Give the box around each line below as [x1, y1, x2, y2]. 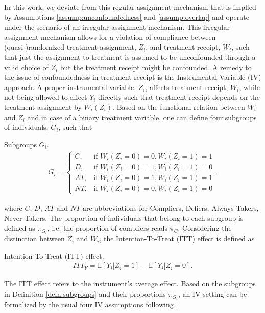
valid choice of [4, 61, 49, 72]
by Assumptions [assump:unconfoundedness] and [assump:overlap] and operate [4, 11, 249, 22]
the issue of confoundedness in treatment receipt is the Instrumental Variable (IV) [4, 72, 261, 82]
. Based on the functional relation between [112, 101, 245, 112]
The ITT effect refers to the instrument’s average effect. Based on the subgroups [4, 278, 256, 289]
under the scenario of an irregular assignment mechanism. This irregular [4, 21, 230, 32]
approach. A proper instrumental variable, [4, 81, 136, 92]
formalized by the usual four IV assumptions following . [4, 299, 178, 310]
